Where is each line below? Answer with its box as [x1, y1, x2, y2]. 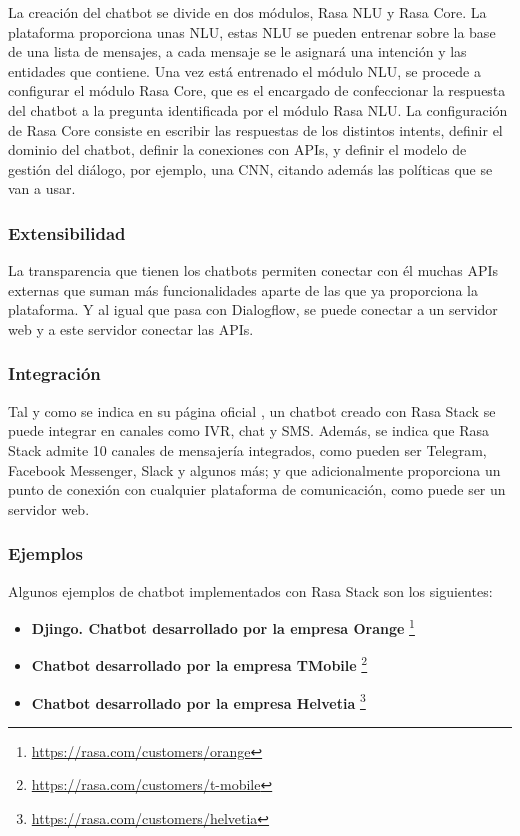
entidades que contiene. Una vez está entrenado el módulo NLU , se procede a [8, 60, 481, 81]
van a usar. [8, 178, 76, 199]
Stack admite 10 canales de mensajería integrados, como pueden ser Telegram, [8, 439, 487, 460]
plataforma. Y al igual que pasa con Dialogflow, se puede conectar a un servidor [8, 299, 498, 320]
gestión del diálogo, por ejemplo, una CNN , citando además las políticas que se [8, 158, 493, 179]
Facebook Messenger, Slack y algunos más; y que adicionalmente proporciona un [8, 459, 501, 480]
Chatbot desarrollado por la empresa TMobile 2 [31, 652, 368, 676]
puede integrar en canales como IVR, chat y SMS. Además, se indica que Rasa [8, 420, 489, 441]
